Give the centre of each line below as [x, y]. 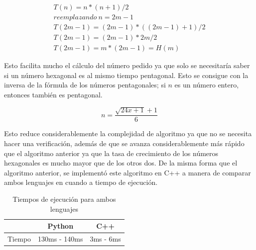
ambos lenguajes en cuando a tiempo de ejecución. [81, 182]
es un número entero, [207, 85]
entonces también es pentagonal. [53, 94]
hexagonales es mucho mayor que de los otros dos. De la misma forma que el [121, 163]
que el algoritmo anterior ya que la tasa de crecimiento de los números [111, 153]
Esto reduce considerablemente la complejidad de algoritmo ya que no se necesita [128, 133]
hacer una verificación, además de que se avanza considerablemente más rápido [124, 143]
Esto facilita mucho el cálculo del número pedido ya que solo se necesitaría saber [127, 65]
